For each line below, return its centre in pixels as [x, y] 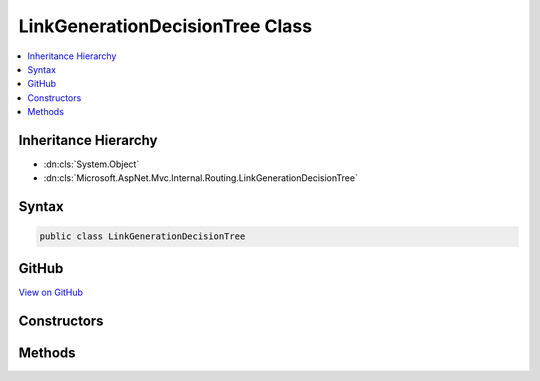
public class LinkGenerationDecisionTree [142, 236]
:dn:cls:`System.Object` [91, 164]
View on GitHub [51, 292]
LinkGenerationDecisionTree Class [165, 26]
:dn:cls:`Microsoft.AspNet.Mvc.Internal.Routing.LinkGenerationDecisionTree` [201, 178]
